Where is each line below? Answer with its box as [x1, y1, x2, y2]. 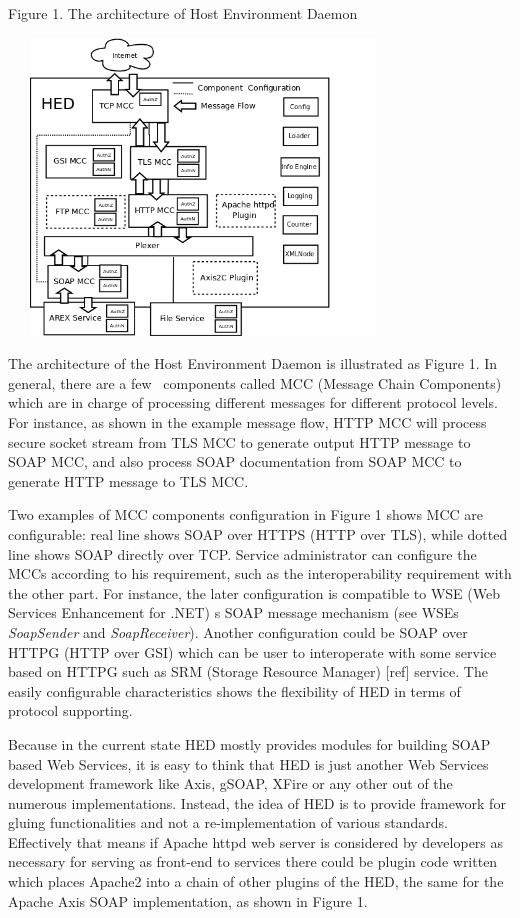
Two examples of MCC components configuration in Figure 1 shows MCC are [8, 504, 484, 525]
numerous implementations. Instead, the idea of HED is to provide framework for [8, 792, 506, 813]
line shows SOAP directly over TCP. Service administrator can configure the [8, 543, 477, 564]
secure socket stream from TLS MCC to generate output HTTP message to [8, 431, 471, 452]
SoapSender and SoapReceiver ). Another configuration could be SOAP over [8, 621, 468, 642]
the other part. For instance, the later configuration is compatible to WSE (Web [8, 582, 500, 603]
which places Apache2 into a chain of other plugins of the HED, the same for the [8, 871, 504, 892]
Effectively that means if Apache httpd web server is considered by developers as [8, 831, 504, 852]
